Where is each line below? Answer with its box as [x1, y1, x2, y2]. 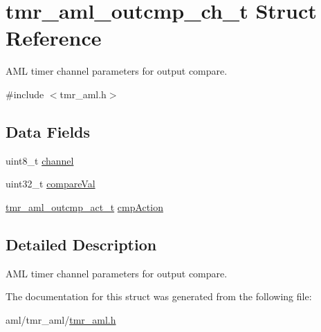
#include [6, 86, 44, 101]
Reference [6, 24, 102, 52]
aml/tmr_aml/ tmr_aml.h [6, 312, 116, 326]
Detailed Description [6, 233, 157, 255]
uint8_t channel [6, 153, 74, 167]
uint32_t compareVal [6, 176, 95, 191]
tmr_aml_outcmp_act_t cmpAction [6, 199, 163, 214]
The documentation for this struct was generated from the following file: [6, 289, 312, 304]
